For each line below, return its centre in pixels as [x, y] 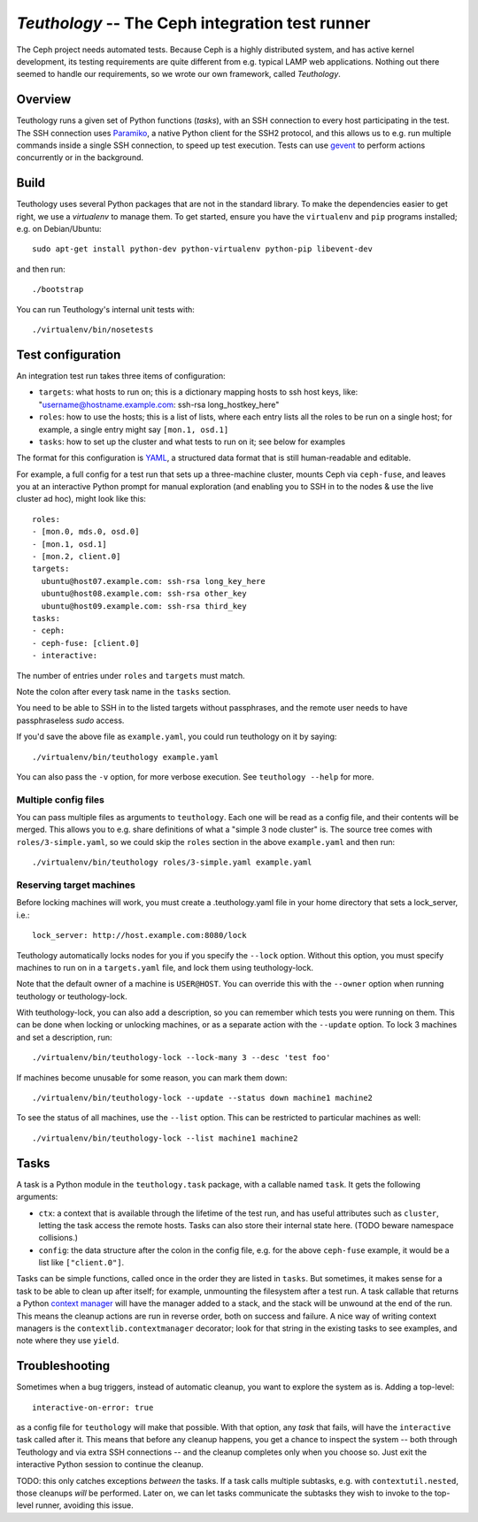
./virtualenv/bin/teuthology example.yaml [126, 757]
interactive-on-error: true [93, 1407]
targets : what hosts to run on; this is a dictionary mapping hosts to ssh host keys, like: [198, 392]
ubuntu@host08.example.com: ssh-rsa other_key [144, 594]
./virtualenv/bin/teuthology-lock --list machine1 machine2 [165, 1138]
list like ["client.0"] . [81, 1263]
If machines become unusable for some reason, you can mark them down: [152, 1077]
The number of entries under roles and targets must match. [131, 675]
